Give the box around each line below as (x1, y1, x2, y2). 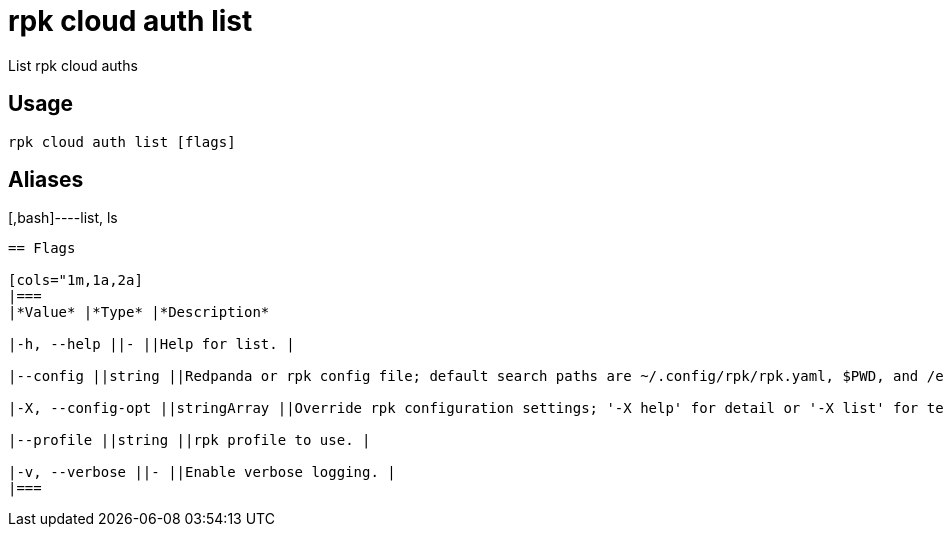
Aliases (8, 167, 84, 193)
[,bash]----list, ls (8, 209, 118, 227)
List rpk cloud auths (8, 56, 138, 74)
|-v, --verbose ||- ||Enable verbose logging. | (8, 464, 396, 481)
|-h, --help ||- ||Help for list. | (8, 336, 295, 353)
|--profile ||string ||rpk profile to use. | (8, 432, 371, 449)
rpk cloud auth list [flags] (8, 133, 236, 150)
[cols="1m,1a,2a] (8, 272, 143, 289)
